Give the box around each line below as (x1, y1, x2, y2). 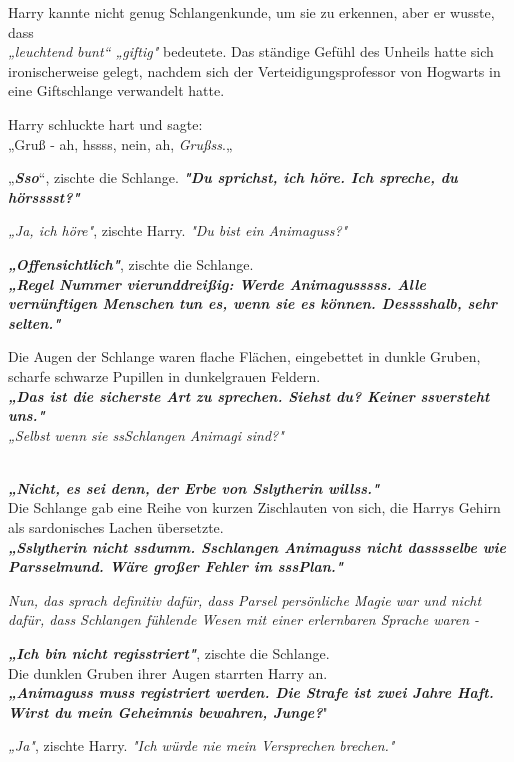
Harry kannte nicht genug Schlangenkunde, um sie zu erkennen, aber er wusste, (8, 2, 495, 22)
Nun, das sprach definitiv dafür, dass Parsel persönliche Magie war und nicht (8, 589, 482, 610)
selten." (8, 312, 61, 333)
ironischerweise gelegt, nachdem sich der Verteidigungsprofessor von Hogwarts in (8, 60, 501, 81)
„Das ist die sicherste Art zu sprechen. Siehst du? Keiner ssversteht (8, 385, 490, 406)
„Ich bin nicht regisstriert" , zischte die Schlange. (8, 643, 330, 664)
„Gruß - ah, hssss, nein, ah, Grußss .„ (8, 133, 233, 154)
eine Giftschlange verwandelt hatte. (8, 80, 225, 101)
